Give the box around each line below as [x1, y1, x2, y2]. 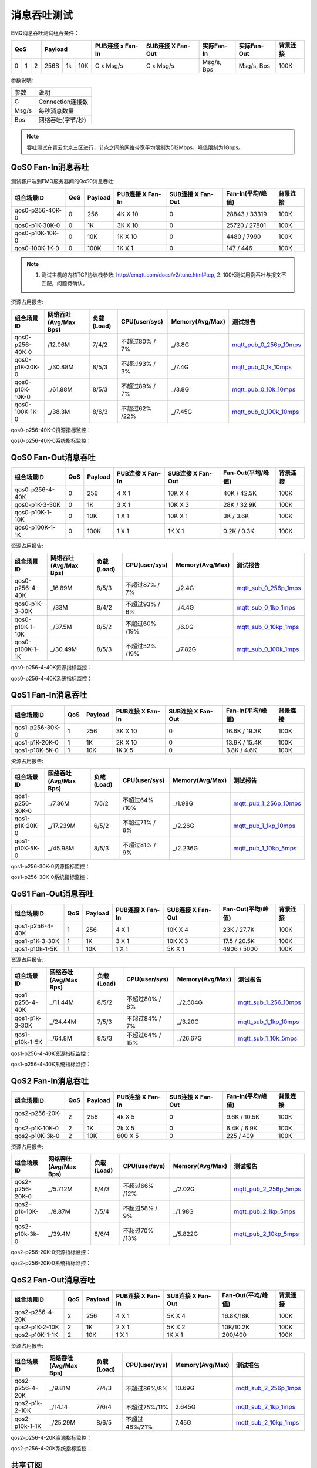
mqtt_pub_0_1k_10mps [232, 363, 292, 371]
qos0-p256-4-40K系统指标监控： [11, 675, 92, 682]
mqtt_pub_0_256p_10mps [232, 341, 302, 349]
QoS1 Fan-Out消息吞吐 [11, 889, 94, 899]
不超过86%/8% [125, 1385, 168, 1393]
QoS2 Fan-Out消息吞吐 [11, 1275, 96, 1285]
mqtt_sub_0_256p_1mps [236, 584, 302, 592]
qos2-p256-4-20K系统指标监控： [11, 1445, 92, 1452]
